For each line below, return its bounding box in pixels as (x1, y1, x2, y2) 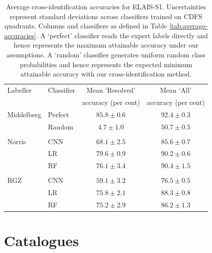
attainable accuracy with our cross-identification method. (21, 69, 191, 79)
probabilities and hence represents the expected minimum (20, 59, 192, 69)
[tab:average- (169, 21, 208, 31)
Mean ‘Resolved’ (86, 85, 136, 95)
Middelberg (7, 109, 42, 119)
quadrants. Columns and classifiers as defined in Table (4, 21, 167, 31)
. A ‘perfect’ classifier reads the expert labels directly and (36, 30, 208, 40)
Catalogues (4, 230, 79, 251)
